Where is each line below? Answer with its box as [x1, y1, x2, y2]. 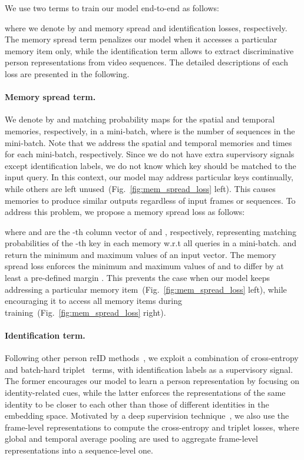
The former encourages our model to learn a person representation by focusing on [5, 375, 299, 387]
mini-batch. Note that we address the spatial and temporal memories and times [5, 136, 292, 148]
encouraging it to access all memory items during [5, 294, 182, 307]
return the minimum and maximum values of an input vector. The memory [5, 248, 276, 260]
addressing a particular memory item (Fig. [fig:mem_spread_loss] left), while [5, 283, 287, 295]
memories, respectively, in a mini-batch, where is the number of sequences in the [5, 124, 295, 137]
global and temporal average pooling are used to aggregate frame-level [5, 432, 258, 445]
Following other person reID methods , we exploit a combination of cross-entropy [5, 352, 299, 364]
